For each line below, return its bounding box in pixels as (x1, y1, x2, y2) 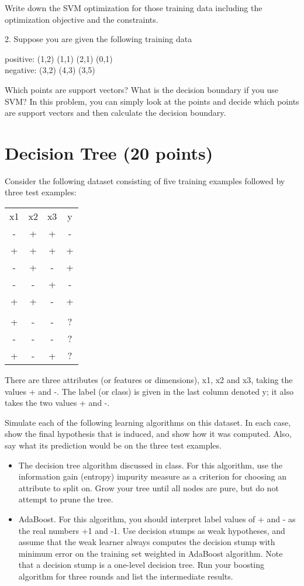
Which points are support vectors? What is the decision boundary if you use (5, 83, 279, 95)
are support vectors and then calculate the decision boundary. (5, 106, 226, 119)
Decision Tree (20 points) (5, 140, 213, 164)
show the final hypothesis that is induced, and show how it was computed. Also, (5, 428, 292, 440)
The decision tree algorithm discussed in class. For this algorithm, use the (18, 459, 283, 471)
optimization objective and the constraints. (5, 13, 158, 25)
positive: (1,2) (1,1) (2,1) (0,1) (5, 52, 113, 64)
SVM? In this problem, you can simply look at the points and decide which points (5, 95, 299, 107)
